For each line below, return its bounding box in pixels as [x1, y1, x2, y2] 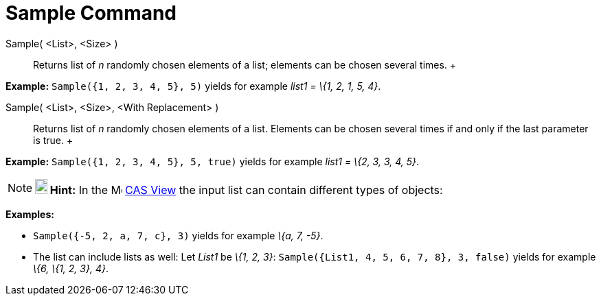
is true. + [33, 134, 73, 146]
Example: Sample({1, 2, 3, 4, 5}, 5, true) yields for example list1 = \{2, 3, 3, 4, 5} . [5, 155, 420, 167]
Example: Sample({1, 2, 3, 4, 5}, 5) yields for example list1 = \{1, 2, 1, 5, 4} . [5, 80, 381, 92]
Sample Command [5, 1, 177, 25]
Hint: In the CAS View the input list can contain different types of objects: [49, 182, 443, 197]
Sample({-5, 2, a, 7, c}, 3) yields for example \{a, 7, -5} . [33, 229, 324, 241]
